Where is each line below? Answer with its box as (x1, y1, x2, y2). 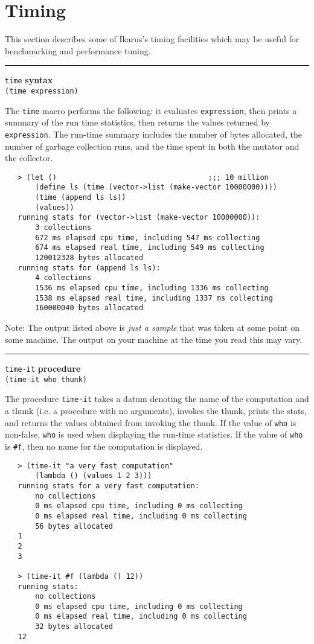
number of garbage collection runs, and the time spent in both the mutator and (5, 139, 300, 152)
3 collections (35, 223, 92, 232)
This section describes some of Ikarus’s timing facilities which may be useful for (5, 33, 300, 45)
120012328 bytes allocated (35, 253, 144, 262)
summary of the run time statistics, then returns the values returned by (5, 116, 270, 129)
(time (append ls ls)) (35, 193, 126, 202)
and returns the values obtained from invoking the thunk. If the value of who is (5, 416, 296, 429)
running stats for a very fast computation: (18, 481, 200, 490)
